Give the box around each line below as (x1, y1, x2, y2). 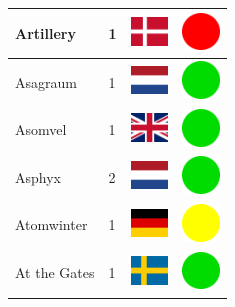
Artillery (15, 22, 76, 43)
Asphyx (15, 166, 61, 187)
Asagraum (15, 71, 77, 92)
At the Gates (15, 262, 95, 283)
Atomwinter (15, 214, 88, 235)
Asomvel (15, 119, 67, 140)
